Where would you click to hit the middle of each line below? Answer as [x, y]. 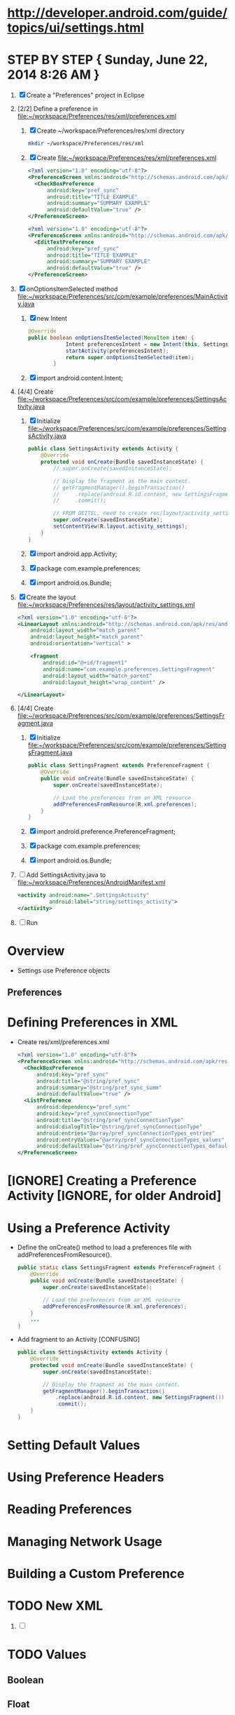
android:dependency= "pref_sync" [83, 1107]
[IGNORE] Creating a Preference [102, 1181]
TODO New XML [55, 1606]
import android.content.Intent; [80, 378]
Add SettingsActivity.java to [66, 875]
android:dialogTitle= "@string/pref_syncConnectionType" [119, 1127]
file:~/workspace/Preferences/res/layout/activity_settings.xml [106, 604]
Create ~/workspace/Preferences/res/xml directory [111, 131]
